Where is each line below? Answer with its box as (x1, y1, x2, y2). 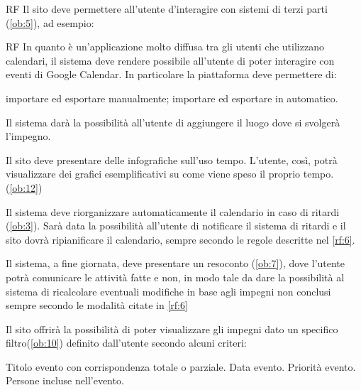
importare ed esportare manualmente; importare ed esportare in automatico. (6, 90, 338, 105)
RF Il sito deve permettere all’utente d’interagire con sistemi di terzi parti (6, 1, 328, 16)
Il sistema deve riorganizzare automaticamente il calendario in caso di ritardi (6, 204, 340, 219)
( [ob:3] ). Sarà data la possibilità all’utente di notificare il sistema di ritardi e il (6, 218, 346, 233)
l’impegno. (6, 129, 51, 143)
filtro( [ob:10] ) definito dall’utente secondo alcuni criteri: (6, 335, 247, 350)
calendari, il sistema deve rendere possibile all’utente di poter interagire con (6, 53, 335, 67)
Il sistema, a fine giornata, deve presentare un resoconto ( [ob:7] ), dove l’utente (6, 256, 345, 271)
